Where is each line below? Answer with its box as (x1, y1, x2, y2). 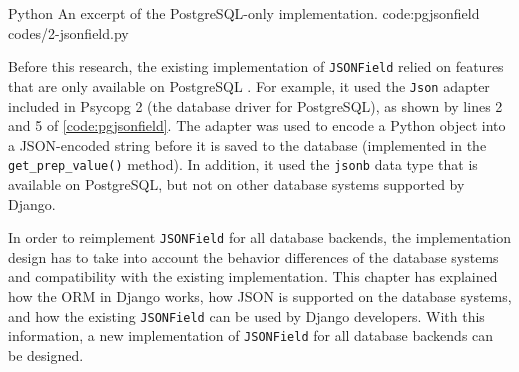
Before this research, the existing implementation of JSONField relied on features (8, 56, 504, 77)
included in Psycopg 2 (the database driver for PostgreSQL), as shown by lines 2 (8, 95, 503, 116)
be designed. (8, 344, 84, 365)
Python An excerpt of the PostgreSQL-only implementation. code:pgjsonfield (8, 3, 480, 23)
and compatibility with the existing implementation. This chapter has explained (8, 266, 498, 287)
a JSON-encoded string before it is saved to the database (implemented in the (8, 134, 487, 155)
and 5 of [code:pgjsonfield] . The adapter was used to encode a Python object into (8, 115, 506, 136)
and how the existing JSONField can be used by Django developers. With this (8, 305, 485, 326)
